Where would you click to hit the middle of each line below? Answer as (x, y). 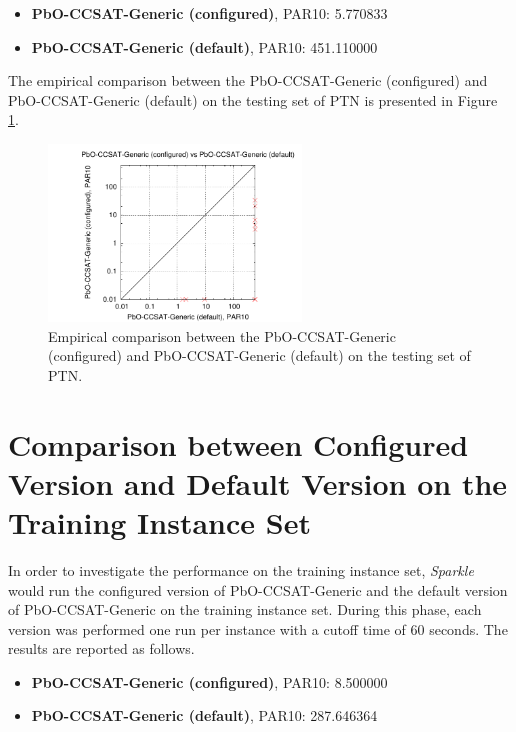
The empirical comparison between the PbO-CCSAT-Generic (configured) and (248, 80)
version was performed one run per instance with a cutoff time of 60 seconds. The (258, 628)
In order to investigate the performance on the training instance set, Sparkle (241, 569)
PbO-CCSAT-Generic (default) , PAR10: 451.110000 (204, 46)
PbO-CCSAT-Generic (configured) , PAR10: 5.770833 (209, 13)
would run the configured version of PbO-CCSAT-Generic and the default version (258, 589)
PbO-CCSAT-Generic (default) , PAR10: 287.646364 (204, 715)
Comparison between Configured (238, 443)
